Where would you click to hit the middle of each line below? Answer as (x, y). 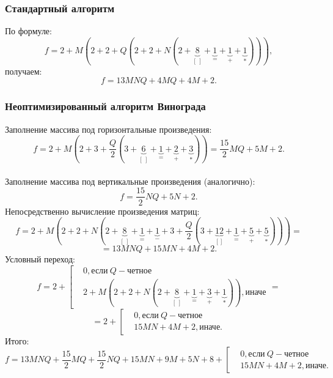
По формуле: (28, 31)
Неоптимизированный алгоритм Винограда (105, 106)
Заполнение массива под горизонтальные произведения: (108, 129)
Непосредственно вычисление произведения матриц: (102, 211)
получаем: (24, 71)
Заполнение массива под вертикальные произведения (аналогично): (130, 181)
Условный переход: (40, 259)
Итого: (17, 340)
